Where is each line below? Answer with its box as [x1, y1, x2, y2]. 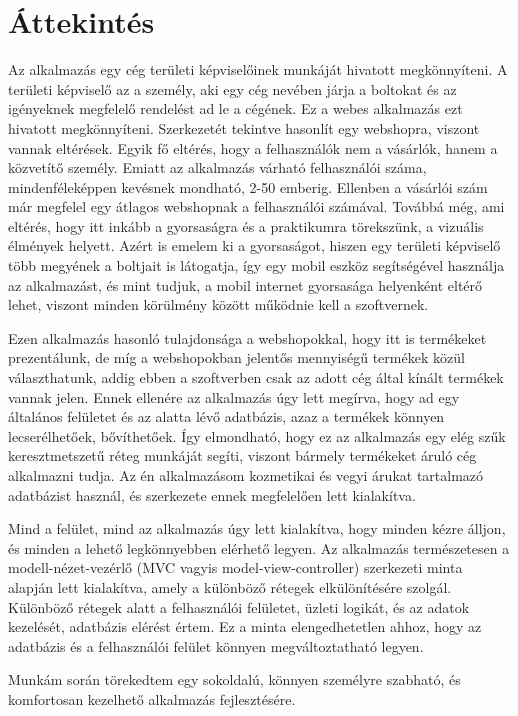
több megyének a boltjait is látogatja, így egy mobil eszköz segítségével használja [8, 255, 505, 276]
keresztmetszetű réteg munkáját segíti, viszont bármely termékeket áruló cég [8, 445, 477, 466]
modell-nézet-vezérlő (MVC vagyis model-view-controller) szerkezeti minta [8, 557, 463, 578]
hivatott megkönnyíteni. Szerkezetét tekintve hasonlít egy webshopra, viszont [8, 117, 480, 138]
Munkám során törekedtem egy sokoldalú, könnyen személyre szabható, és [8, 669, 461, 690]
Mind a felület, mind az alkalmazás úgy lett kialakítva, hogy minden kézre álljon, [8, 518, 506, 539]
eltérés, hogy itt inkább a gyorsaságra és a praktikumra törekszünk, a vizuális [8, 215, 484, 236]
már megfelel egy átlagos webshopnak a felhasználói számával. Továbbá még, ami [8, 196, 505, 217]
